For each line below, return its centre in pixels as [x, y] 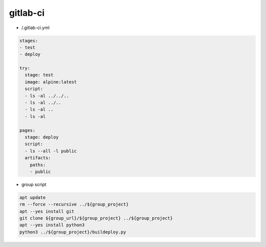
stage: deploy [42, 137]
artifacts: [38, 158]
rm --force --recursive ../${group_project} [74, 204]
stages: [29, 40]
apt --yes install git [47, 211]
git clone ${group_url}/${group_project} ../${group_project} [96, 218]
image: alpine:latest [51, 82]
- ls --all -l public [51, 151]
